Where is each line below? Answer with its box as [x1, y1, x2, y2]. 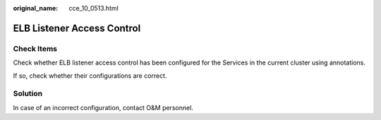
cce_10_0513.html [68, 4, 119, 12]
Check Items [13, 44, 58, 53]
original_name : [13, 4, 59, 12]
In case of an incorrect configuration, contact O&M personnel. [13, 103, 194, 112]
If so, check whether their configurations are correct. [13, 71, 167, 80]
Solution [13, 88, 43, 98]
